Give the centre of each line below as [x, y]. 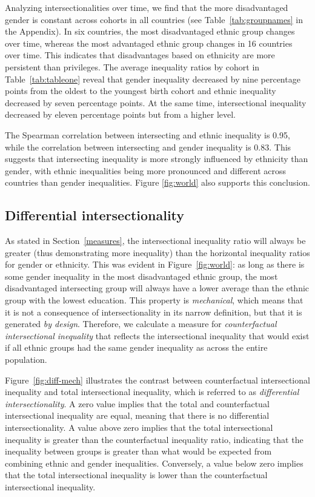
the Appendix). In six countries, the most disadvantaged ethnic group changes [150, 31]
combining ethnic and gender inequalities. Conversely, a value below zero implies [154, 463]
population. [26, 360]
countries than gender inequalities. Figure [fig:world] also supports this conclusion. [157, 182]
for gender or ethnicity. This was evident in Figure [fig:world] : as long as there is [155, 264]
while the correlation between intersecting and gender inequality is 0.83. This [148, 147]
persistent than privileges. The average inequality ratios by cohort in [132, 66]
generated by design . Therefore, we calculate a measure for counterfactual [141, 324]
